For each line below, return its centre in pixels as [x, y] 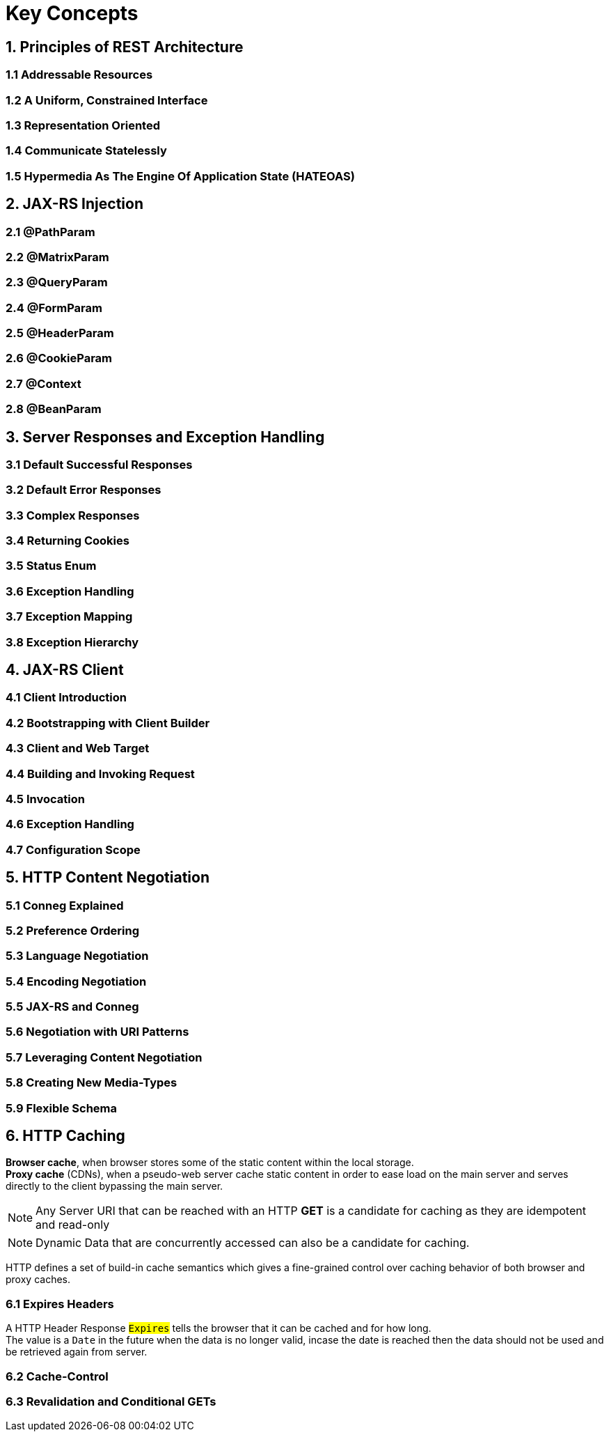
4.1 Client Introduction [66, 698]
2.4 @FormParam [54, 308]
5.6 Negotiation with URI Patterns [97, 1032]
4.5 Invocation [45, 799]
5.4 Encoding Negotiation [76, 981]
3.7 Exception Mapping [69, 617]
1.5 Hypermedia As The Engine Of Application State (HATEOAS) [180, 176]
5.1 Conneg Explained [65, 905]
